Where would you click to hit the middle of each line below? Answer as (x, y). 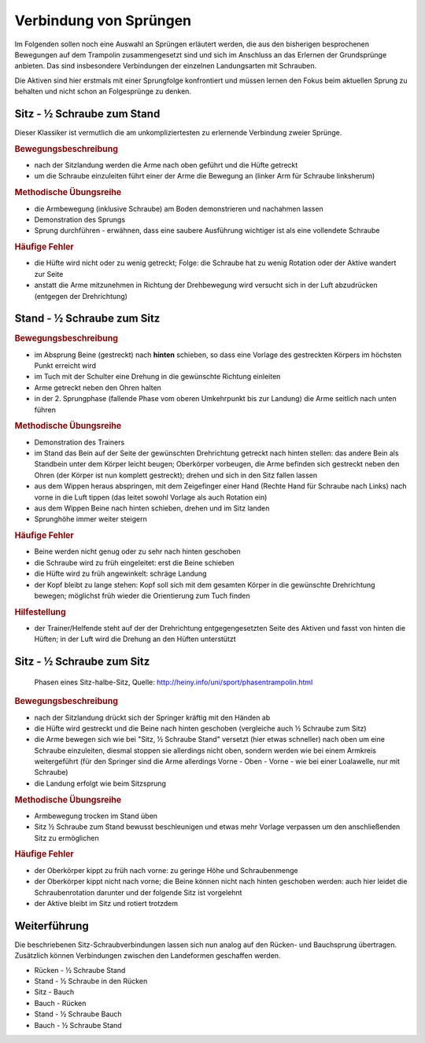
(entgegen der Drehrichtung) (81, 296)
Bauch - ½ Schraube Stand (78, 1025)
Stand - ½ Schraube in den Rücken (91, 981)
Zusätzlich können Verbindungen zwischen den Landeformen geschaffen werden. (148, 956)
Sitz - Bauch (54, 992)
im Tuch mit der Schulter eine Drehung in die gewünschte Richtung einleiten (157, 377)
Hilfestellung (40, 612)
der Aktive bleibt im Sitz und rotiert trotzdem (106, 903)
